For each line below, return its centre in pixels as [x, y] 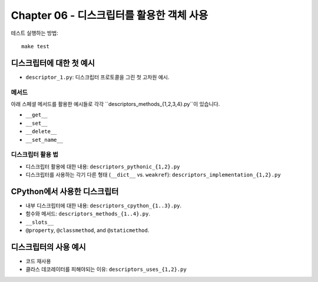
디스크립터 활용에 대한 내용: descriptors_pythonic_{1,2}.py [103, 166]
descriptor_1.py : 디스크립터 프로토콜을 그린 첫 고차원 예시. [97, 77]
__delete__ [41, 132]
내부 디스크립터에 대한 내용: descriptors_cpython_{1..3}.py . [104, 205]
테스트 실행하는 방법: [34, 33]
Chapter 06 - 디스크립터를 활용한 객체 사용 [110, 15]
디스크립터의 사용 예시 [49, 247]
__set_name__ [44, 140]
